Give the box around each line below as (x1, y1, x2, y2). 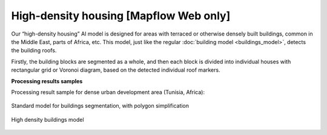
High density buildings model (11, 116, 84, 123)
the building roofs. (11, 47, 57, 54)
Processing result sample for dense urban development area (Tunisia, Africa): (11, 88, 205, 96)
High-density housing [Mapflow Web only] (11, 9, 231, 22)
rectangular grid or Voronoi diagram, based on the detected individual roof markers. (11, 66, 220, 74)
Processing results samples (11, 77, 83, 84)
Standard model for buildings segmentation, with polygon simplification (11, 102, 190, 110)
